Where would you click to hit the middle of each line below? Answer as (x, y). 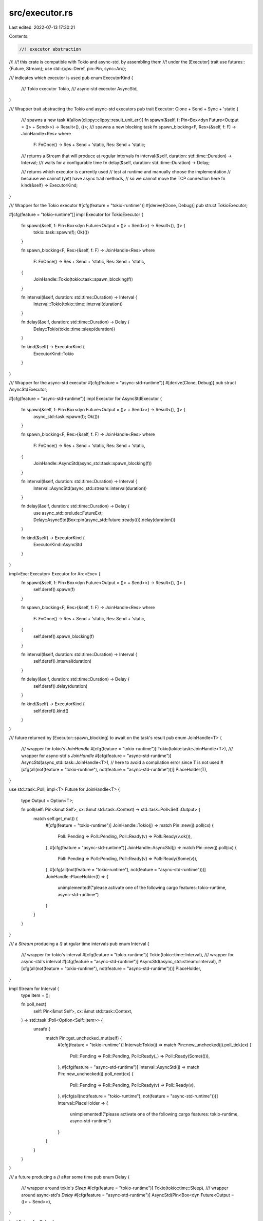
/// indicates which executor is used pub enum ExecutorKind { (71, 78)
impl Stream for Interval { (34, 989)
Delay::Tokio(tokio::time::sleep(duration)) (74, 329)
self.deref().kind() (51, 711)
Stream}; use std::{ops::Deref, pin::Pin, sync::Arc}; (76, 69)
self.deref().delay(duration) (60, 686)
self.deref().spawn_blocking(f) (64, 636)
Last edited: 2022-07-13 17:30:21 (42, 27)
